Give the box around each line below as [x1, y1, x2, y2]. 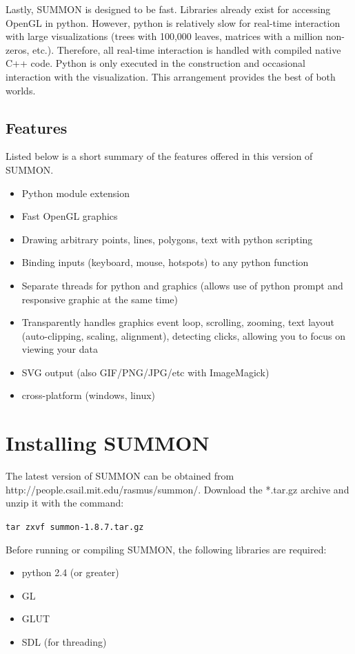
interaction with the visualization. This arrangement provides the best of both [6, 69, 336, 83]
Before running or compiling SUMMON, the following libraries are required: [6, 542, 327, 556]
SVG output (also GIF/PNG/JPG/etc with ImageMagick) [21, 365, 270, 379]
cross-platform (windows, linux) [21, 388, 156, 402]
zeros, [6, 42, 30, 57]
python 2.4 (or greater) [21, 565, 119, 580]
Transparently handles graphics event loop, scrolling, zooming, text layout [21, 315, 334, 329]
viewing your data [21, 342, 98, 356]
